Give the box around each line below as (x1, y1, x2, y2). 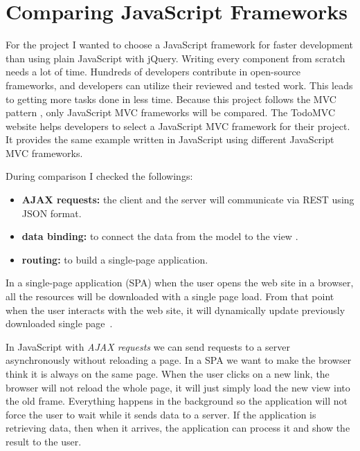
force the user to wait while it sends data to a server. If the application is (6, 407, 316, 421)
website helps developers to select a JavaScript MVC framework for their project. (6, 118, 350, 133)
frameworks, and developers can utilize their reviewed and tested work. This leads (6, 77, 353, 92)
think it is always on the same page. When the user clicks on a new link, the (6, 367, 330, 380)
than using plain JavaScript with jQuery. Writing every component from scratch (6, 50, 345, 65)
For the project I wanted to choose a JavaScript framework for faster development (6, 37, 354, 52)
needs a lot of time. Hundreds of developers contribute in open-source (6, 64, 300, 79)
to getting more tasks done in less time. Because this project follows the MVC (6, 91, 336, 106)
